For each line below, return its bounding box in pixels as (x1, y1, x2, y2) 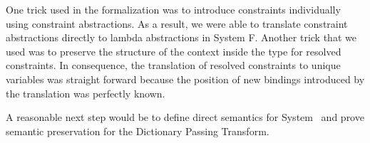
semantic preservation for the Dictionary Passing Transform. (6, 123, 269, 138)
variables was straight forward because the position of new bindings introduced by (6, 71, 365, 86)
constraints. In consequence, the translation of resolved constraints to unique (6, 58, 341, 73)
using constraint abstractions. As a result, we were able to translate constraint (6, 16, 348, 31)
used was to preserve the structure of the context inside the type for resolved (6, 43, 341, 58)
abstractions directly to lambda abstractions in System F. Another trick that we (6, 30, 356, 45)
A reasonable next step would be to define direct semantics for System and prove (6, 110, 364, 125)
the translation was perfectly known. (6, 85, 165, 100)
